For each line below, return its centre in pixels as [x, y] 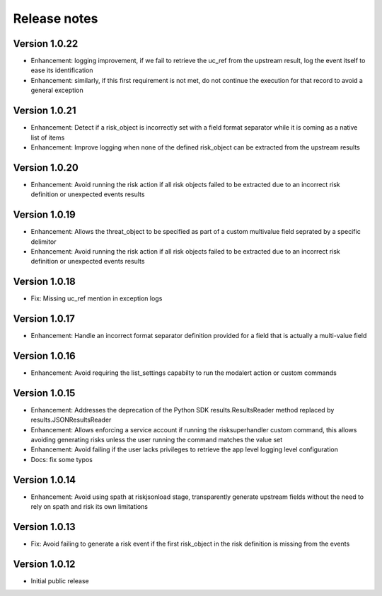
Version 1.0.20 [46, 168]
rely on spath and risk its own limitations [89, 507]
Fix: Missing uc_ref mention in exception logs [97, 298]
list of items [48, 137]
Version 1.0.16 [44, 355]
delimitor [44, 242]
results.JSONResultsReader [71, 420]
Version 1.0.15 [44, 393]
